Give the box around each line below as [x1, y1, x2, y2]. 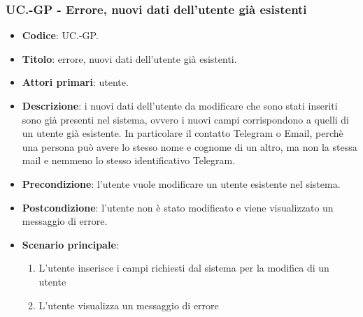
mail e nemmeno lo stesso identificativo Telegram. [22, 153, 236, 168]
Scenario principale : [22, 237, 119, 251]
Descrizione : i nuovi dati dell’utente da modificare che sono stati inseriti [22, 98, 338, 112]
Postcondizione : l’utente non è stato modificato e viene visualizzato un [22, 200, 334, 214]
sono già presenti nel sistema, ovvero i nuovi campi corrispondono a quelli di [22, 112, 350, 126]
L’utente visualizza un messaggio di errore [38, 297, 219, 312]
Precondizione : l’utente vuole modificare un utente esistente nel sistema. [22, 176, 341, 191]
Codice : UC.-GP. [22, 28, 99, 43]
